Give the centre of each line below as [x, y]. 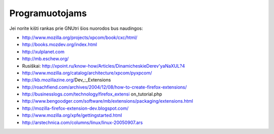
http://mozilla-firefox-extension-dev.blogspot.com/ [75, 108]
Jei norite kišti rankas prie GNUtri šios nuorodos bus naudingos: [76, 28]
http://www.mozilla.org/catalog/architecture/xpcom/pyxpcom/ [87, 73]
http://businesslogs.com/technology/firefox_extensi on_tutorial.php [92, 94]
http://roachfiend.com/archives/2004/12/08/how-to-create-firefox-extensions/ [105, 87]
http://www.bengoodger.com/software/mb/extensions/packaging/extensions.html [108, 101]
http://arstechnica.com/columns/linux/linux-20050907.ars [82, 122]
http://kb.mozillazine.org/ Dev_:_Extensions [66, 80]
